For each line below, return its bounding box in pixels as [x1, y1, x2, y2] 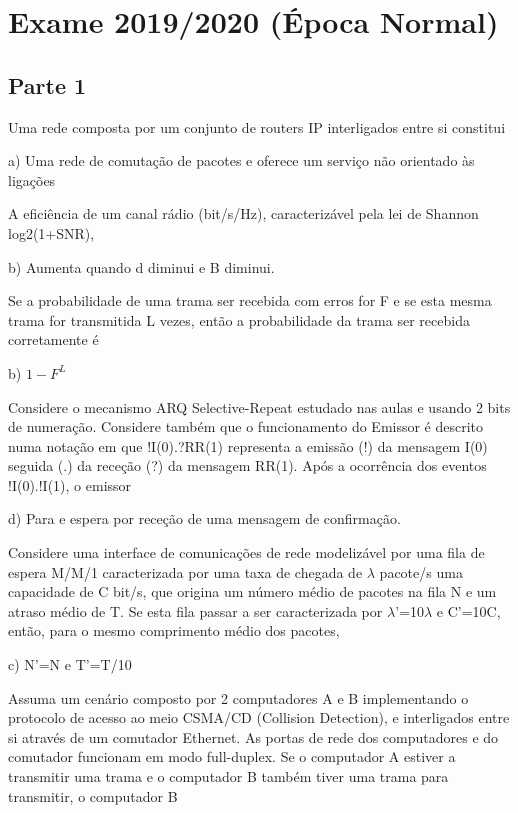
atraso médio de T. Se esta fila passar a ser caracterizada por [8, 600, 383, 621]
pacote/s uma [379, 561, 463, 582]
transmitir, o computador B [8, 785, 178, 806]
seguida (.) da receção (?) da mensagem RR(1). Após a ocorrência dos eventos [8, 455, 487, 476]
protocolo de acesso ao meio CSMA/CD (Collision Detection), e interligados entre [8, 707, 510, 728]
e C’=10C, [436, 600, 501, 621]
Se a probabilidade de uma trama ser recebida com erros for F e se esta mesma [8, 290, 492, 311]
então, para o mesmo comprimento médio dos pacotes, [8, 620, 340, 641]
